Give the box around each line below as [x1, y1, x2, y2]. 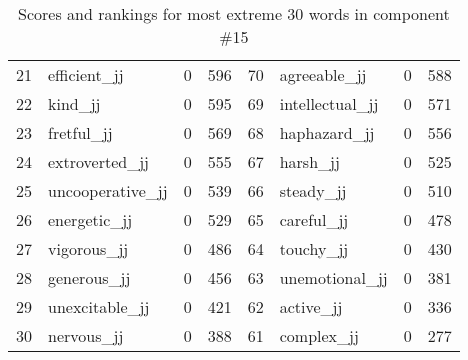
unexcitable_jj [48, 295, 150, 318]
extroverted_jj [48, 150, 150, 173]
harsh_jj [279, 150, 340, 173]
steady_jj [279, 179, 347, 202]
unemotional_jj [279, 266, 388, 289]
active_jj [279, 295, 343, 318]
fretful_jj [48, 121, 113, 144]
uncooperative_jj [48, 179, 168, 202]
